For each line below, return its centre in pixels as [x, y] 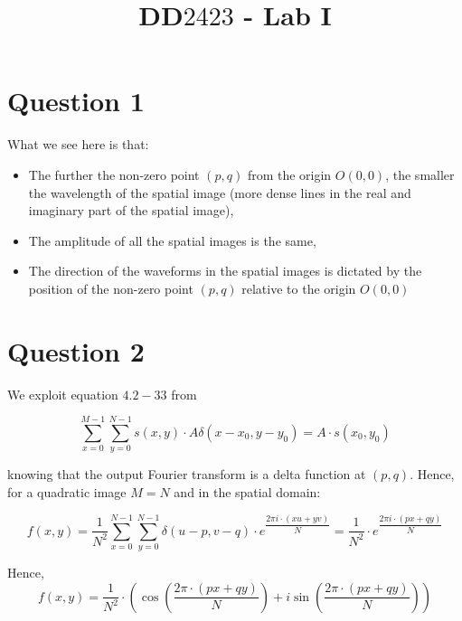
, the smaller [420, 174]
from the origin [289, 174]
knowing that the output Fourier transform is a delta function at [187, 474]
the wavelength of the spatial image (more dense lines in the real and [220, 192]
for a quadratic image [67, 491]
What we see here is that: [78, 144]
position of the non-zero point [111, 288]
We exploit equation [63, 394]
